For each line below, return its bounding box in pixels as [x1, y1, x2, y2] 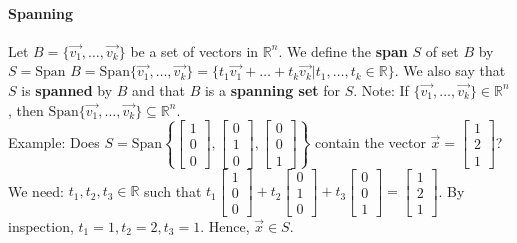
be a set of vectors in [130, 40, 259, 61]
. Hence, [200, 215, 250, 236]
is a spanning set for [204, 79, 340, 100]
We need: [8, 180, 64, 201]
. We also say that [394, 60, 506, 81]
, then [8, 99, 44, 120]
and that [132, 79, 186, 100]
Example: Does [8, 131, 100, 152]
